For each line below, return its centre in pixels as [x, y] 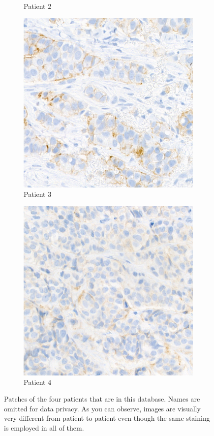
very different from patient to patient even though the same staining [107, 418]
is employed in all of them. [44, 427]
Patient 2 [38, 6]
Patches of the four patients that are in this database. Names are [102, 398]
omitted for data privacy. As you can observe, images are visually [102, 408]
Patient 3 [38, 194]
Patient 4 [38, 382]
